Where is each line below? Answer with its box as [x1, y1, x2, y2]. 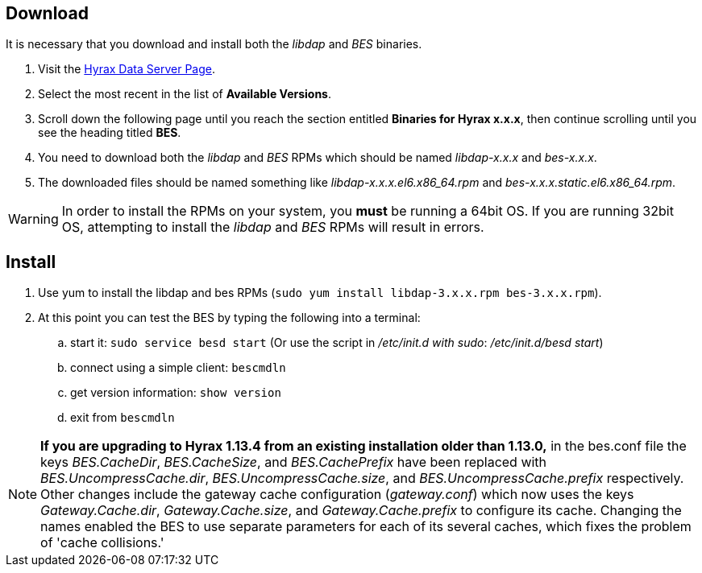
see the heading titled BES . [38, 126, 181, 140]
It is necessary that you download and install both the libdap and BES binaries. [6, 37, 422, 52]
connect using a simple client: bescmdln [70, 361, 286, 375]
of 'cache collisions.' [40, 534, 164, 551]
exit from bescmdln [70, 410, 175, 425]
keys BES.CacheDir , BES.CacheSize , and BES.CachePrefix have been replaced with [40, 454, 547, 471]
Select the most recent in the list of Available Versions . [38, 87, 331, 101]
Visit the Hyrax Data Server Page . [38, 62, 215, 76]
